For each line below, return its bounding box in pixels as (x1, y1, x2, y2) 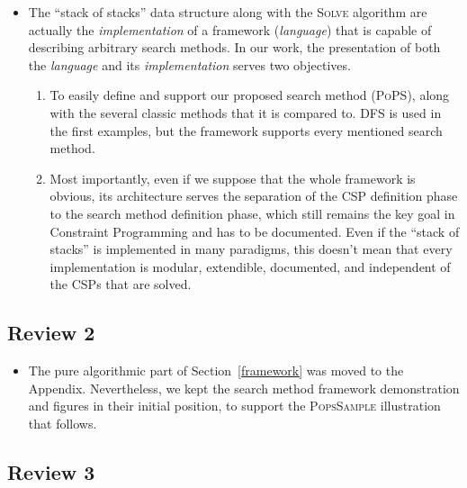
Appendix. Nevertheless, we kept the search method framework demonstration (28, 378, 460, 397)
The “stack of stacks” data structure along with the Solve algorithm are (28, 3, 427, 21)
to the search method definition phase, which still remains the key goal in (49, 203, 455, 222)
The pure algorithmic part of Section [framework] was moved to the (28, 361, 404, 380)
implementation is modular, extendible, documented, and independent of (49, 257, 451, 276)
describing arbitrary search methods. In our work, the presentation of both (28, 38, 441, 57)
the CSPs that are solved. (49, 275, 192, 294)
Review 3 (7, 457, 95, 485)
